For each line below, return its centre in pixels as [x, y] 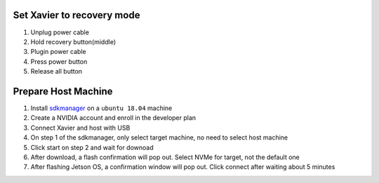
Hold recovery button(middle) [73, 41]
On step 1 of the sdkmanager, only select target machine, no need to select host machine [159, 137]
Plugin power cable [59, 52]
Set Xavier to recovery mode [77, 15]
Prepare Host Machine [63, 91]
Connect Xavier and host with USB [80, 128]
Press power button [59, 61]
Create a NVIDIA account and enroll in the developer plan [113, 118]
